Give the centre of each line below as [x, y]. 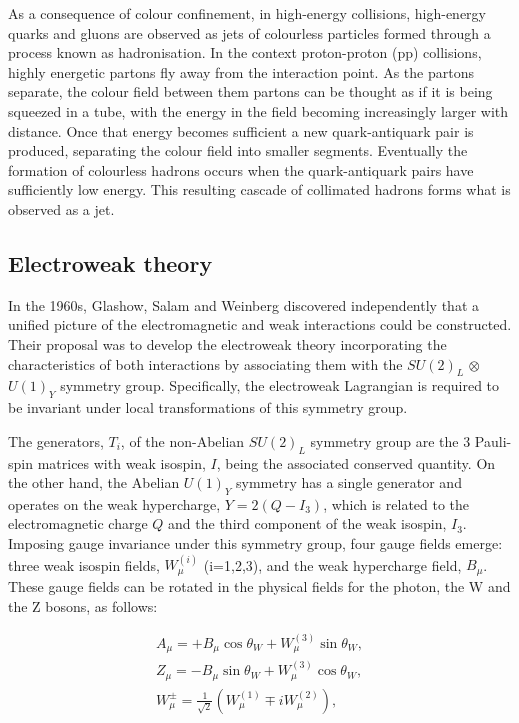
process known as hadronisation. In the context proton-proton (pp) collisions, [245, 52]
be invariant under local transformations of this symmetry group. [208, 407]
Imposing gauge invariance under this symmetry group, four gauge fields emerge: [255, 543]
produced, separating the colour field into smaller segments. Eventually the [238, 150]
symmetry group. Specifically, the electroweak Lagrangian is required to [280, 385]
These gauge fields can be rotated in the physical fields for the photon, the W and [259, 585]
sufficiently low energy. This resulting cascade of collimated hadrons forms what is [259, 189]
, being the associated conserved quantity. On [356, 462]
